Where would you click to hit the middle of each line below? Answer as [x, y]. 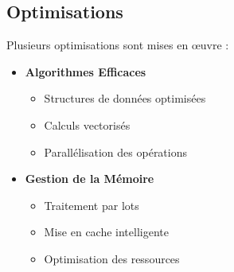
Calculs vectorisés [87, 124]
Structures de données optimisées [125, 98]
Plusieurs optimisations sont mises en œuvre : [118, 45]
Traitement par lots [92, 205]
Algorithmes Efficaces [86, 71]
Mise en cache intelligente [106, 232]
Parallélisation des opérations [116, 152]
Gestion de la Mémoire [90, 179]
